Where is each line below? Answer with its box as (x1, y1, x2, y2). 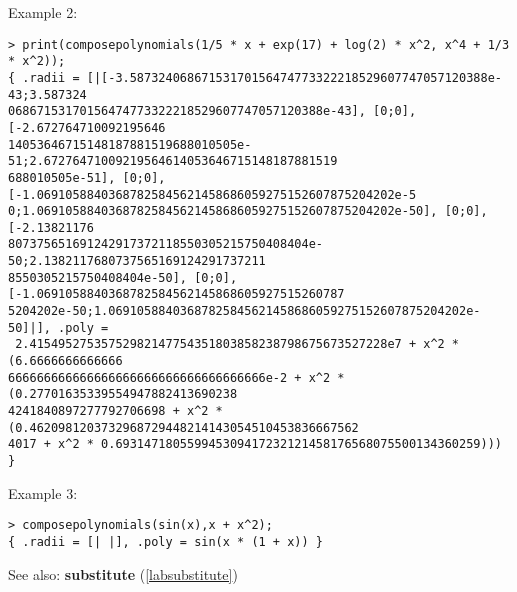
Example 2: (8, 2, 78, 22)
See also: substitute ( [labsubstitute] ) (8, 563, 238, 584)
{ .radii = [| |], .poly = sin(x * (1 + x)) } (8, 534, 323, 549)
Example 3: (8, 482, 78, 503)
